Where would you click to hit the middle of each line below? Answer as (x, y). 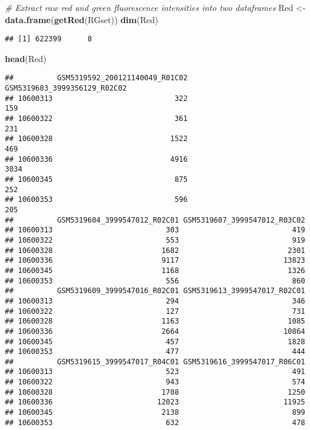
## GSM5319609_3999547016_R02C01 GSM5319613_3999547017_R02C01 (155, 291)
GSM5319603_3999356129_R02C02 (66, 88)
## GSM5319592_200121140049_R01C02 (96, 78)
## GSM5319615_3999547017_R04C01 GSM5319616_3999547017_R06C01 (155, 362)
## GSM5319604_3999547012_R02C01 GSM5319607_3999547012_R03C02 (155, 220)
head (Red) (26, 58)
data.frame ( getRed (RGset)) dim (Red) (82, 19)
